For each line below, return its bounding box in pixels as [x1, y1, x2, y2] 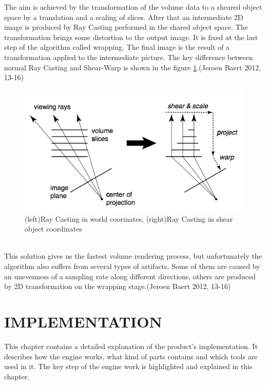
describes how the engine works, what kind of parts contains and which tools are [4, 351, 258, 361]
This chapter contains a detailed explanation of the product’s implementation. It [4, 340, 258, 351]
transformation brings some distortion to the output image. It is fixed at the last [4, 31, 258, 42]
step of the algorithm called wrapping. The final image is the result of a [4, 42, 230, 52]
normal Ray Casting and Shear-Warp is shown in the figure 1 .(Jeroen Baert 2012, [4, 62, 261, 72]
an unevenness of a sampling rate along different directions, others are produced [4, 271, 256, 281]
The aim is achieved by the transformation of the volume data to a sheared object [4, 2, 262, 12]
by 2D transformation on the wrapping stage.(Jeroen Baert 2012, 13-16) [4, 281, 231, 292]
